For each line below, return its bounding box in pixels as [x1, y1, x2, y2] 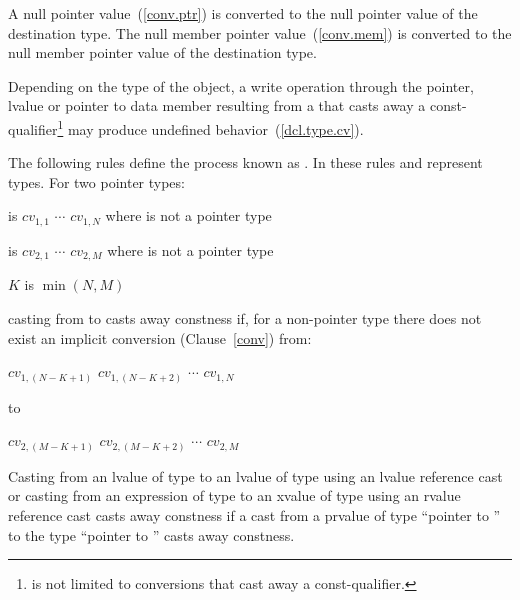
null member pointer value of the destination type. [8, 42, 317, 63]
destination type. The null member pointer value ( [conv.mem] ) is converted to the [8, 22, 512, 43]
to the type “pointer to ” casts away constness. [8, 524, 295, 545]
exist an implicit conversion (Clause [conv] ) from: [8, 327, 312, 348]
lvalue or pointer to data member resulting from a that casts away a [8, 95, 426, 116]
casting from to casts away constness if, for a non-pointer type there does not [8, 307, 482, 328]
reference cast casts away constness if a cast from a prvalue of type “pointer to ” [8, 504, 501, 525]
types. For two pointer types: [8, 171, 185, 192]
